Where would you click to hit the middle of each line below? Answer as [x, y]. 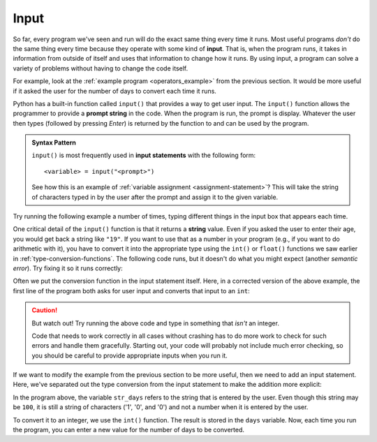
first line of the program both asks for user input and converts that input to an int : [132, 290]
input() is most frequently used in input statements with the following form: [144, 155]
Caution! [45, 310]
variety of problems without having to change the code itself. [101, 68]
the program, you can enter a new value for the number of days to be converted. [128, 430]
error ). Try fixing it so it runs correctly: [68, 268]
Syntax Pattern [54, 142]
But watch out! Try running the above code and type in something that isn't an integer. [155, 323]
